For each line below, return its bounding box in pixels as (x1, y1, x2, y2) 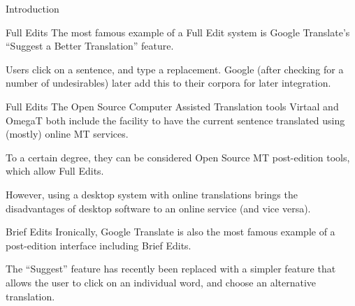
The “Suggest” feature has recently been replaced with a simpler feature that (6, 261, 336, 276)
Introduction (6, 1, 59, 15)
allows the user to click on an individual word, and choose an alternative (6, 275, 317, 289)
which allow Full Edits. (6, 163, 104, 178)
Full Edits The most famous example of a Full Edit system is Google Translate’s (6, 24, 350, 39)
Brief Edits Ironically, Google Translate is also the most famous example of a (6, 224, 335, 239)
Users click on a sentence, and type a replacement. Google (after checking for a (6, 61, 344, 76)
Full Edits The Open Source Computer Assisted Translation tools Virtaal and (6, 99, 339, 113)
